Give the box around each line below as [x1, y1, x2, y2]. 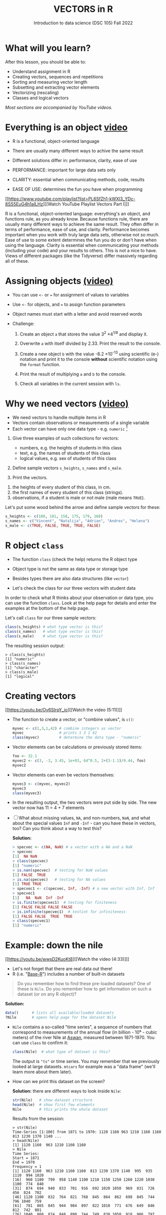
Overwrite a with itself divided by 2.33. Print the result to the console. [19, 340, 161, 346]
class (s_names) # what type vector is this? [5, 629, 103, 634]
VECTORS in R [54, 3, 113, 15]
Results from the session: [12, 1116, 64, 1122]
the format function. [19, 361, 60, 367]
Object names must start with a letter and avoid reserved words [12, 311, 143, 317]
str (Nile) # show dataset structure [12, 1098, 93, 1103]
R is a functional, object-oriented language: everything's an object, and [5, 211, 150, 217]
